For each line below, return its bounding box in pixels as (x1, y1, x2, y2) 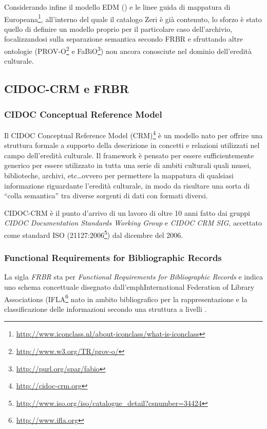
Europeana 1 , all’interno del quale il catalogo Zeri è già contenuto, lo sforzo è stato (4, 12, 262, 24)
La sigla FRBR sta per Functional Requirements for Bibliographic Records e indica (4, 271, 263, 282)
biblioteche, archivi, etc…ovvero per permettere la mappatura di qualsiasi (4, 170, 234, 180)
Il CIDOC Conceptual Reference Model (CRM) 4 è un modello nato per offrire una (4, 128, 263, 140)
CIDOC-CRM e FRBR (4, 81, 129, 97)
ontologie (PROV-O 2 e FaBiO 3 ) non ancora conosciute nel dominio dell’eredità (4, 44, 252, 56)
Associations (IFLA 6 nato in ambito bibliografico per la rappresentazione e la (4, 292, 247, 304)
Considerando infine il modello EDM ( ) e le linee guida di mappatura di (4, 2, 231, 12)
